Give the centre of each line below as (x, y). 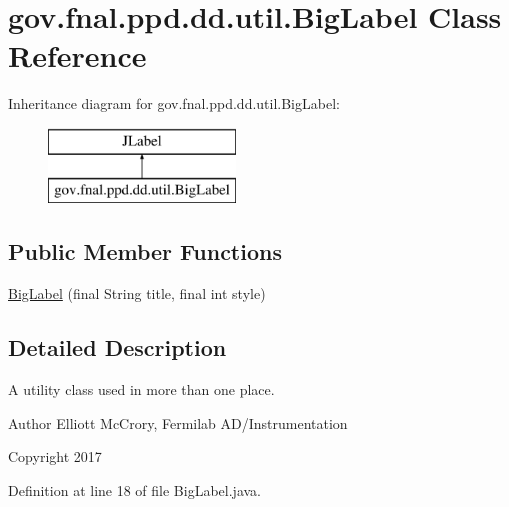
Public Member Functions (145, 251)
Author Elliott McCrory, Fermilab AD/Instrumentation (178, 422)
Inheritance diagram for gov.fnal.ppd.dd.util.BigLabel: (174, 103)
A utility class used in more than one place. (141, 389)
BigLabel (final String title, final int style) (137, 293)
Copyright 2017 (55, 456)
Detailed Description (117, 347)
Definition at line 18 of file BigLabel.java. (134, 489)
